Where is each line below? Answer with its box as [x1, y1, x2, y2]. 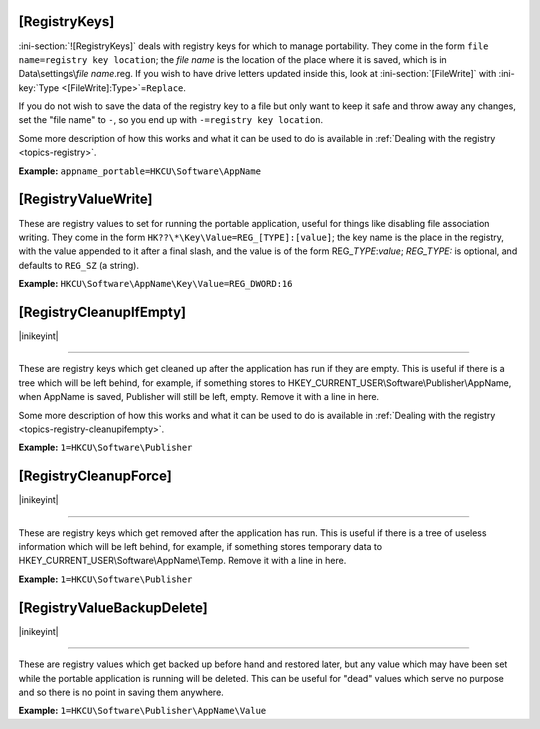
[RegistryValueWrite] [18, 191, 153, 208]
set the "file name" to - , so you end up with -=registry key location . [18, 114, 324, 126]
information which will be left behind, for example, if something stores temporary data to [18, 541, 383, 553]
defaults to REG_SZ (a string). [18, 259, 140, 271]
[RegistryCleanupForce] [18, 468, 172, 485]
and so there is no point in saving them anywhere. [18, 686, 224, 698]
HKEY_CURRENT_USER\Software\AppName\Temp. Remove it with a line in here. [18, 555, 347, 567]
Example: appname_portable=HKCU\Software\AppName [18, 165, 262, 177]
